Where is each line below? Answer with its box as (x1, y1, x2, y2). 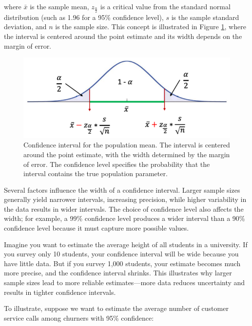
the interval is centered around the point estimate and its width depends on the (4, 31, 242, 41)
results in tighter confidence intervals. (4, 287, 116, 297)
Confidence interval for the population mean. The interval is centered (23, 140, 230, 150)
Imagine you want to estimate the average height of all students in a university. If (4, 239, 248, 249)
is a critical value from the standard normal (100, 1, 231, 11)
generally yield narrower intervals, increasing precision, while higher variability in (4, 194, 247, 204)
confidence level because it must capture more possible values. (4, 223, 189, 233)
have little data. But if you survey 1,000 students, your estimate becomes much (4, 258, 241, 268)
